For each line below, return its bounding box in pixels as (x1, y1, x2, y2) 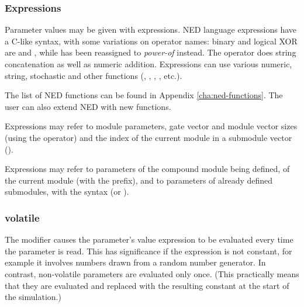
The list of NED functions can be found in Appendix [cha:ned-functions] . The (5, 89, 283, 101)
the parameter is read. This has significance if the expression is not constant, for (5, 244, 292, 257)
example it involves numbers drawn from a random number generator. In (5, 256, 266, 268)
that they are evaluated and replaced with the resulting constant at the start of (5, 279, 289, 291)
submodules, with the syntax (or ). (5, 185, 129, 198)
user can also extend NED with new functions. (5, 100, 171, 112)
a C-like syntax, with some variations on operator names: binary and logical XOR (5, 35, 298, 47)
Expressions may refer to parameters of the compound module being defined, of (5, 163, 290, 175)
